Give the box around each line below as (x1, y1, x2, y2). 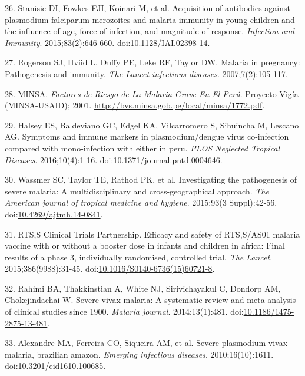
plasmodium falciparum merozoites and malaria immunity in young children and (5, 13, 295, 25)
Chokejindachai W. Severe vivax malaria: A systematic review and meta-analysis (5, 293, 296, 306)
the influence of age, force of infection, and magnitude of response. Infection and (5, 25, 294, 37)
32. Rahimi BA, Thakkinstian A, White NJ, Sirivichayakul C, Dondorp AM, (5, 282, 281, 294)
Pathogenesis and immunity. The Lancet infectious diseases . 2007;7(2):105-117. (5, 67, 288, 80)
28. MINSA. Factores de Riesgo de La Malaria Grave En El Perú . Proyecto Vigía (5, 87, 299, 100)
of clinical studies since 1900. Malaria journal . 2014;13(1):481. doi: (5, 305, 244, 318)
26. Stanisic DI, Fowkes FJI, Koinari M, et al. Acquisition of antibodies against (5, 2, 291, 14)
